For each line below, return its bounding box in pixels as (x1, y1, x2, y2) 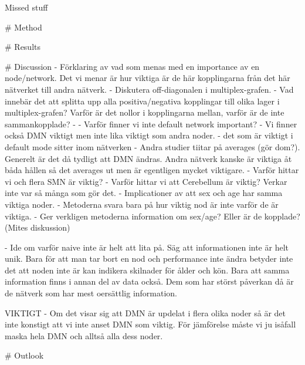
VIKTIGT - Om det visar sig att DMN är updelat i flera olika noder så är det (5, 306, 286, 319)
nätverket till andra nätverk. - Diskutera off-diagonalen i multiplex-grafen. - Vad (5, 83, 294, 95)
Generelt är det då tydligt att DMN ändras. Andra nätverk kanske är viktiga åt (5, 152, 292, 164)
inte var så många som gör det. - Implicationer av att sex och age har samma (5, 187, 283, 199)
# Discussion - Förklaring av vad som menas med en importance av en (5, 60, 260, 72)
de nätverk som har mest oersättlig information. (5, 287, 177, 299)
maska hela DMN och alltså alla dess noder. (5, 329, 163, 342)
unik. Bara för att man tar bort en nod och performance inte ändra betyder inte (5, 252, 293, 265)
